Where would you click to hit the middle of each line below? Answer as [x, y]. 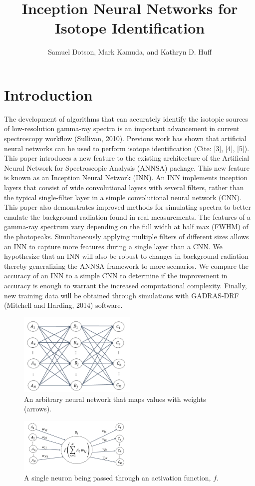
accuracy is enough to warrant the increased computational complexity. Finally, [126, 285]
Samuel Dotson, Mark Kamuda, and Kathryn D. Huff [130, 52]
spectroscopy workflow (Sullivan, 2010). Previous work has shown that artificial [125, 138]
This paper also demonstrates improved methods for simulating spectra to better [128, 207]
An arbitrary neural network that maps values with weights [115, 399]
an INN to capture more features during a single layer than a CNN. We [113, 246]
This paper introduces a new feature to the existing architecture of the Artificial [127, 158]
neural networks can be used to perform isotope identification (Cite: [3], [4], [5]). [127, 148]
